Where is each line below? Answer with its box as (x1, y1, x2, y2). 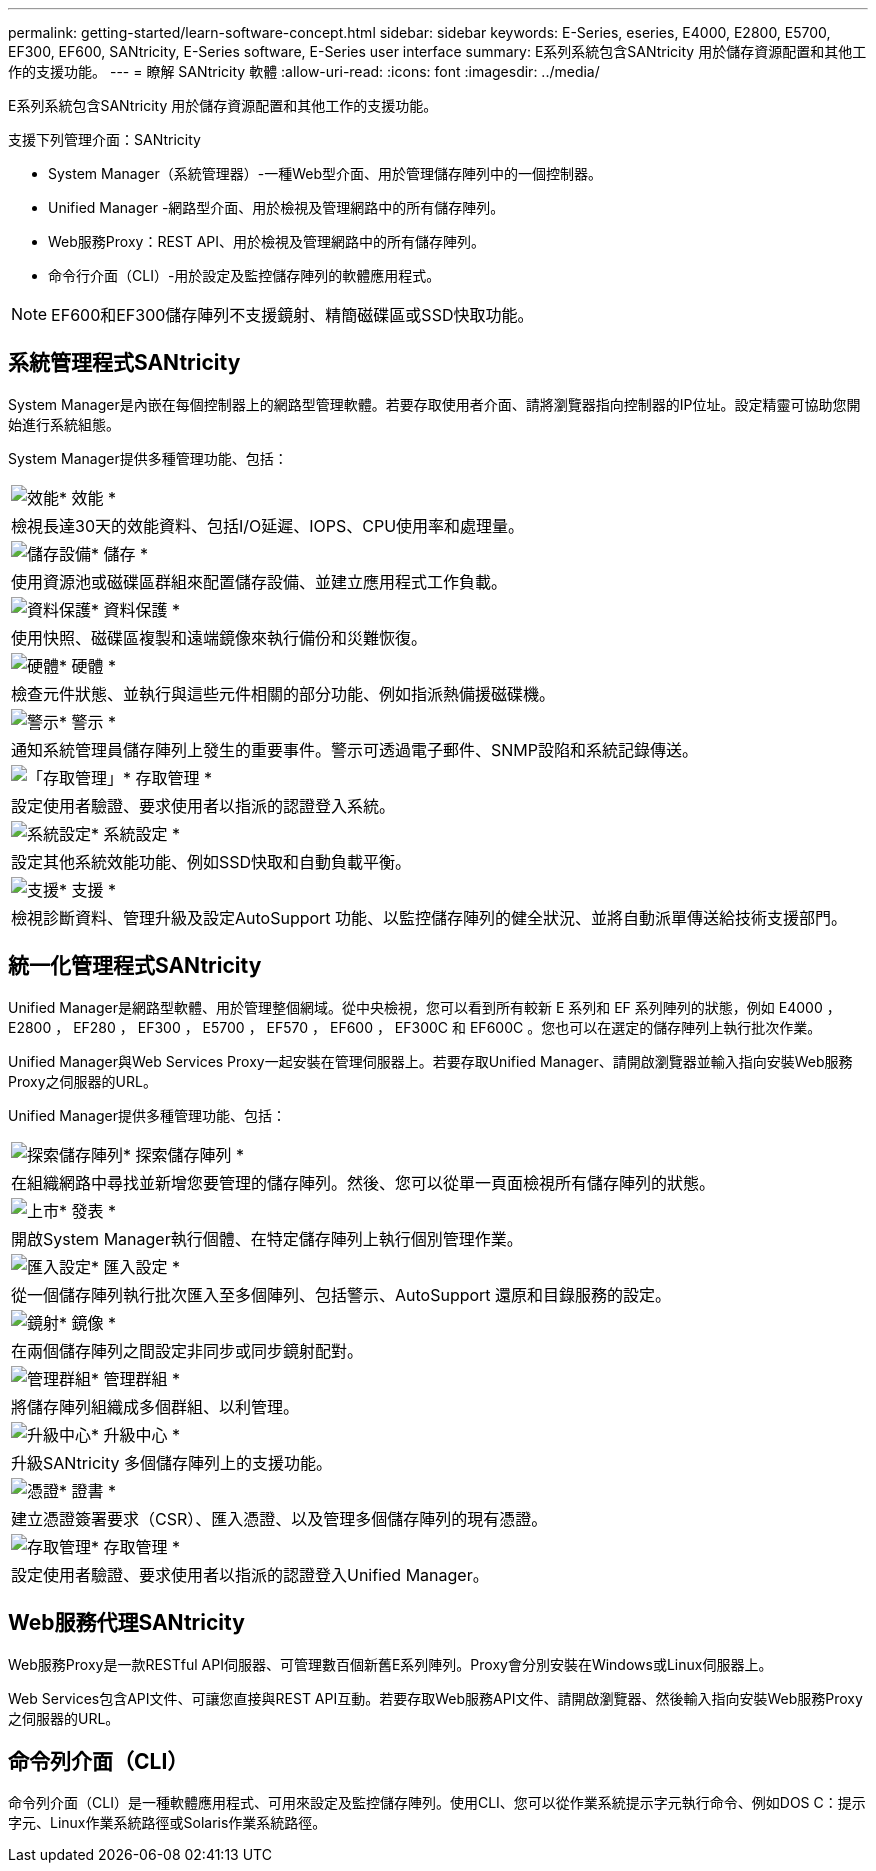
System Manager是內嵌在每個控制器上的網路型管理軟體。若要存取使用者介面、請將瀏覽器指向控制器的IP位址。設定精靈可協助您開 (8, 395, 861, 413)
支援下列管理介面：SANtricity (8, 131, 201, 148)
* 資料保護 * (91, 599, 181, 620)
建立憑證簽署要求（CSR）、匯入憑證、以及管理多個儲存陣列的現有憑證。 (11, 1508, 548, 1529)
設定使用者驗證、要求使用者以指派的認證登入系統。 (11, 795, 396, 816)
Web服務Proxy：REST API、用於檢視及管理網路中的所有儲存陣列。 (48, 233, 486, 250)
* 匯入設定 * (91, 1256, 181, 1277)
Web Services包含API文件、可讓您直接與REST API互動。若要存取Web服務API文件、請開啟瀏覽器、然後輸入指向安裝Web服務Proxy (8, 1689, 863, 1707)
